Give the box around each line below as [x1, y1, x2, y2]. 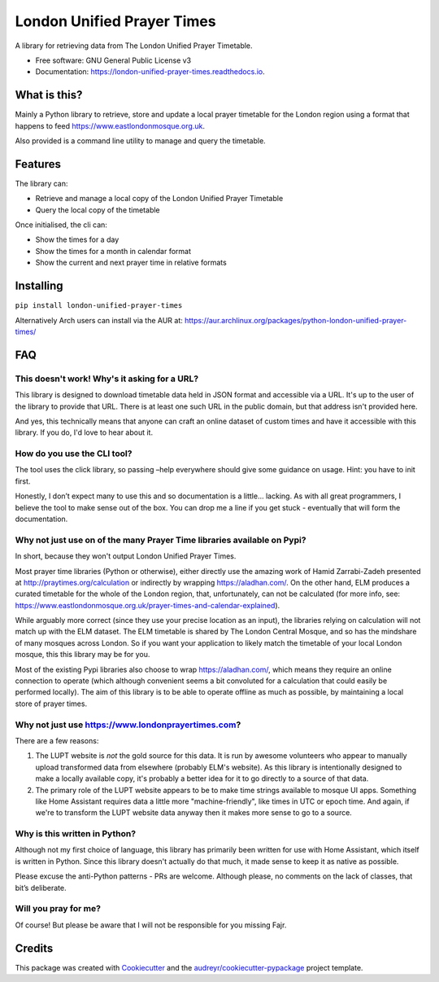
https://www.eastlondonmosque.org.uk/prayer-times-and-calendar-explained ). [15, 600, 280, 610]
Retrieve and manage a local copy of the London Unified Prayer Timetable [35, 194, 284, 204]
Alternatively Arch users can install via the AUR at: [15, 315, 183, 325]
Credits [15, 941, 54, 955]
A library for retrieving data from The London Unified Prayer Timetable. [15, 41, 253, 50]
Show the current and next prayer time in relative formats [35, 257, 227, 268]
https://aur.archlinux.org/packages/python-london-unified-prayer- [184, 315, 407, 325]
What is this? [15, 88, 83, 102]
